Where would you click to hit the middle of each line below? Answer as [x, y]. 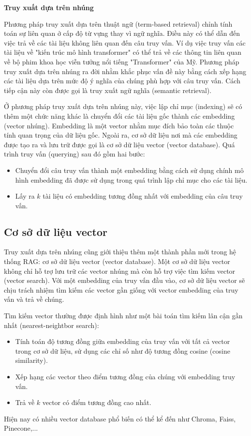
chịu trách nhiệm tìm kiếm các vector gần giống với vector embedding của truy [121, 289]
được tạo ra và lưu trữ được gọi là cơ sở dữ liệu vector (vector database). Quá [119, 144]
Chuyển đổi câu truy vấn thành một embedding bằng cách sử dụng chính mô [129, 170]
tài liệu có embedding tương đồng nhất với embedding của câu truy [143, 196]
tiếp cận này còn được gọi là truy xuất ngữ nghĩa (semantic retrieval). [108, 90]
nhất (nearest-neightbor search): [52, 325]
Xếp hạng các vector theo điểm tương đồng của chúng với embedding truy [125, 377]
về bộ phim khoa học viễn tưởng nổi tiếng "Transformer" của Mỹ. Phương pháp [122, 61]
